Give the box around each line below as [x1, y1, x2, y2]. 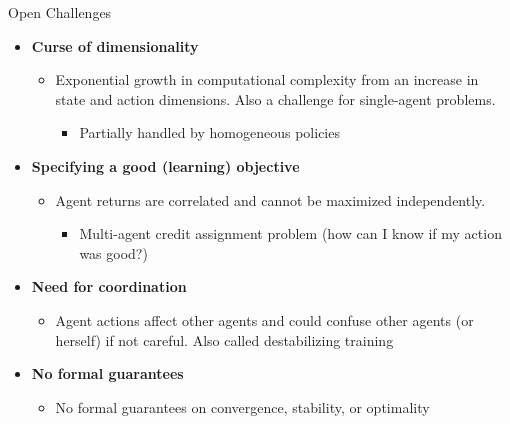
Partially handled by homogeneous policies [79, 122, 340, 143]
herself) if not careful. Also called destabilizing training [55, 329, 394, 350]
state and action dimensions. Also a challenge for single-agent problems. [55, 88, 496, 109]
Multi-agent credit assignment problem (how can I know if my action [79, 223, 502, 244]
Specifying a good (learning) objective [31, 155, 300, 176]
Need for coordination [31, 276, 187, 297]
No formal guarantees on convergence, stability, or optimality [55, 396, 430, 417]
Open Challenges [8, 2, 112, 22]
